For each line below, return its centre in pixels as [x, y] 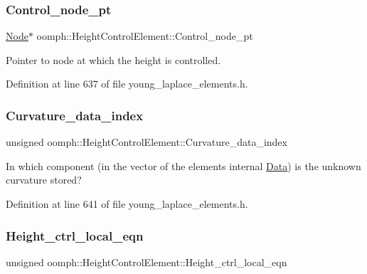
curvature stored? [44, 180]
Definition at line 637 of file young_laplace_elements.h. [127, 84]
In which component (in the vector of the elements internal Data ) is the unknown [183, 165]
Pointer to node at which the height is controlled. [113, 59]
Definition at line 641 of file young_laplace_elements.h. [127, 204]
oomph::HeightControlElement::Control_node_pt [145, 36]
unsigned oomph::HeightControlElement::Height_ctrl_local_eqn [147, 262]
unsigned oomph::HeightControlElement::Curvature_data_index [147, 142]
